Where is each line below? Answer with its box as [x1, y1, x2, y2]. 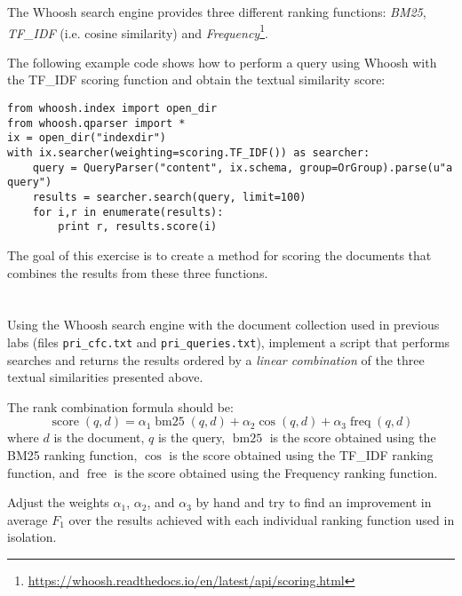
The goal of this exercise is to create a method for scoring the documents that [7, 245, 432, 264]
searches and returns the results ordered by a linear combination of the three [7, 350, 425, 369]
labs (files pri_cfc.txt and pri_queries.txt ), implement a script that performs [7, 332, 450, 351]
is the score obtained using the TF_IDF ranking [169, 445, 434, 464]
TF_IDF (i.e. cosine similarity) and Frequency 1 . [7, 20, 268, 42]
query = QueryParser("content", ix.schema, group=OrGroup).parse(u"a [32, 161, 453, 174]
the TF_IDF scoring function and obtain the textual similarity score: [7, 70, 386, 89]
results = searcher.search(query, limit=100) [32, 190, 307, 203]
